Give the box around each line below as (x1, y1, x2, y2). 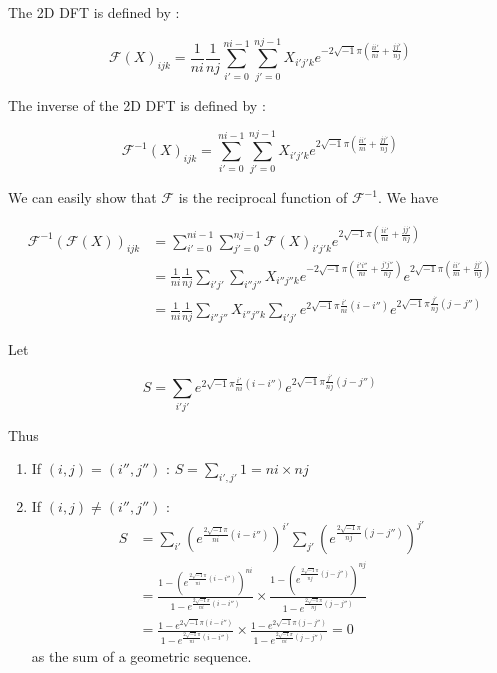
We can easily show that (8, 187, 157, 208)
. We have (377, 187, 439, 208)
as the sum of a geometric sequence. (31, 646, 252, 667)
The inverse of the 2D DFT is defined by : (8, 94, 266, 115)
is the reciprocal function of (178, 187, 348, 208)
